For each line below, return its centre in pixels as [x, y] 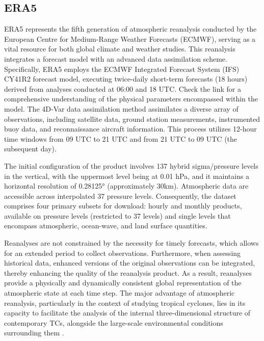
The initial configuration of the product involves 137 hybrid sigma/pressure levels [131, 165]
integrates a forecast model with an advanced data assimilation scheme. [116, 58]
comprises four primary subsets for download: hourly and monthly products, [123, 206]
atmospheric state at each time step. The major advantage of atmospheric [120, 293]
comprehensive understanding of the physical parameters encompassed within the [131, 99]
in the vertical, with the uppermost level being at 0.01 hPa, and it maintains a [127, 176]
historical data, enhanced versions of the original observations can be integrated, [130, 263]
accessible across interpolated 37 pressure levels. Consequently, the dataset [120, 195]
